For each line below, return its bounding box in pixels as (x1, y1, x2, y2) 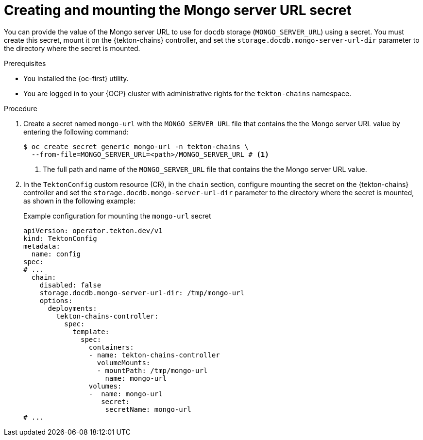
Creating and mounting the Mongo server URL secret (4, 2, 352, 18)
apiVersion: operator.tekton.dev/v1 (23, 226, 163, 235)
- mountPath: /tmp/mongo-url (97, 366, 208, 374)
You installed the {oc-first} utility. (23, 74, 129, 83)
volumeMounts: (97, 358, 151, 367)
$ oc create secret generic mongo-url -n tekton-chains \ (23, 142, 249, 151)
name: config (31, 250, 81, 258)
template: (72, 327, 110, 336)
